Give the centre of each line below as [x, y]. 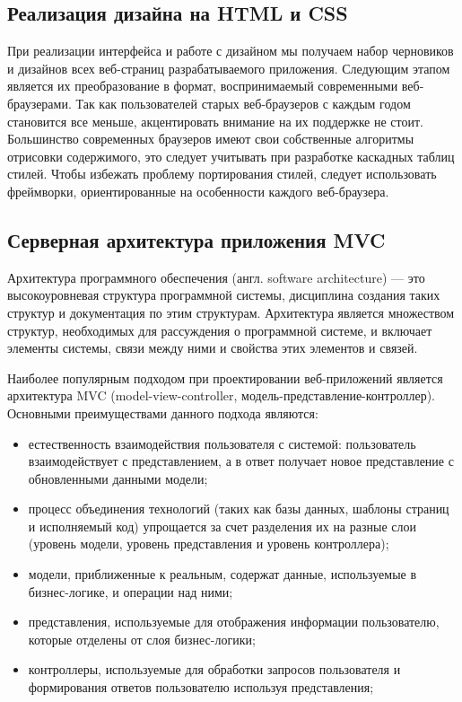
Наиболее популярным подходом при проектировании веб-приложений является [225, 377]
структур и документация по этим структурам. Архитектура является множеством [231, 312]
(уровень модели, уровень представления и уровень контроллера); [209, 544]
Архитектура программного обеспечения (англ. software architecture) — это [216, 277]
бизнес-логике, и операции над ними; [131, 591]
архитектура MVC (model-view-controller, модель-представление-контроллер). [221, 395]
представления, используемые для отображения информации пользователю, [234, 622]
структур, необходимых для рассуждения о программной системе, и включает [220, 330]
